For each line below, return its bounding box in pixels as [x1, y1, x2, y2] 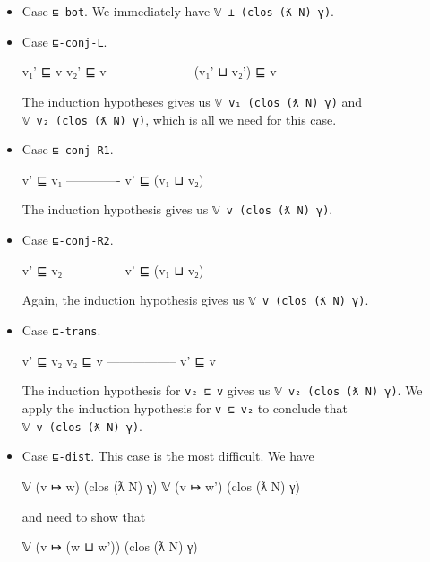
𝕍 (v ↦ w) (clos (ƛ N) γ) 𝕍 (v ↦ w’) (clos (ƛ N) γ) [21, 476, 300, 495]
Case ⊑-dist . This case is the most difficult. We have [21, 446, 314, 465]
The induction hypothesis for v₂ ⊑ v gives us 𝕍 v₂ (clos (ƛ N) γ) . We [21, 381, 423, 400]
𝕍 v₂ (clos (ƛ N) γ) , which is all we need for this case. [21, 109, 337, 128]
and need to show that [21, 506, 146, 525]
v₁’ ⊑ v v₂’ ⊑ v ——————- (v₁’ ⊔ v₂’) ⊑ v [21, 62, 277, 81]
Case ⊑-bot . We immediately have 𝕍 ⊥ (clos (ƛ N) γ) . [21, 2, 334, 20]
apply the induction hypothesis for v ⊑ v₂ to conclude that [21, 398, 348, 417]
